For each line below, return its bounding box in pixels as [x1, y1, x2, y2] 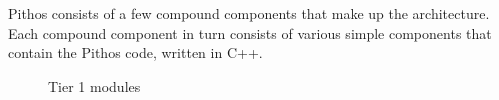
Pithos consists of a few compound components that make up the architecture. [8, 3, 490, 23]
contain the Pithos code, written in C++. [8, 42, 263, 63]
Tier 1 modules [48, 75, 141, 96]
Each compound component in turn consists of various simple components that [8, 22, 492, 43]
